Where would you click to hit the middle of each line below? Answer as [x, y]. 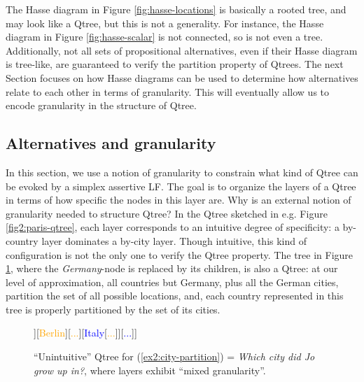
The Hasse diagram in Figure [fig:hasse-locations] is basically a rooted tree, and [176, 9]
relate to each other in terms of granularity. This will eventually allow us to [168, 91]
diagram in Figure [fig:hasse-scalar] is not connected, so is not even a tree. [164, 37]
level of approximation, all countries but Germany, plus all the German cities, [172, 282]
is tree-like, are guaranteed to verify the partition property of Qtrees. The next [175, 64]
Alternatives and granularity [111, 143]
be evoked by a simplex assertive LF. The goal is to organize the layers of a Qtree [181, 186]
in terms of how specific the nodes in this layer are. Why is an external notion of [178, 200]
